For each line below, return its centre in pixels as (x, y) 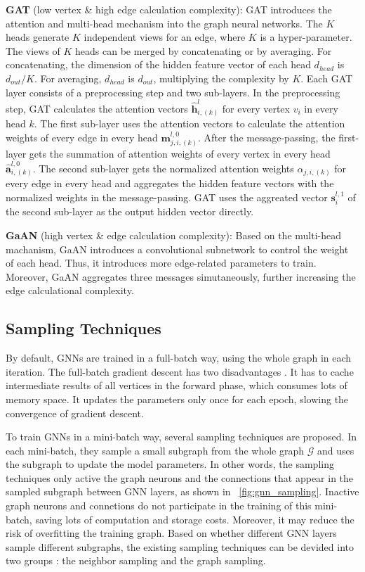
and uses (336, 450)
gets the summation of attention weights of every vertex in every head (180, 154)
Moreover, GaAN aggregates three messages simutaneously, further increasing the (181, 276)
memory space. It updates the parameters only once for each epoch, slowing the (177, 399)
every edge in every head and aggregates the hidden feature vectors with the (170, 183)
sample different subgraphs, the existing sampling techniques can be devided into (180, 546)
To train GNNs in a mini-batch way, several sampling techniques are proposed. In (181, 437)
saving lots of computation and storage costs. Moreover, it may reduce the (195, 519)
